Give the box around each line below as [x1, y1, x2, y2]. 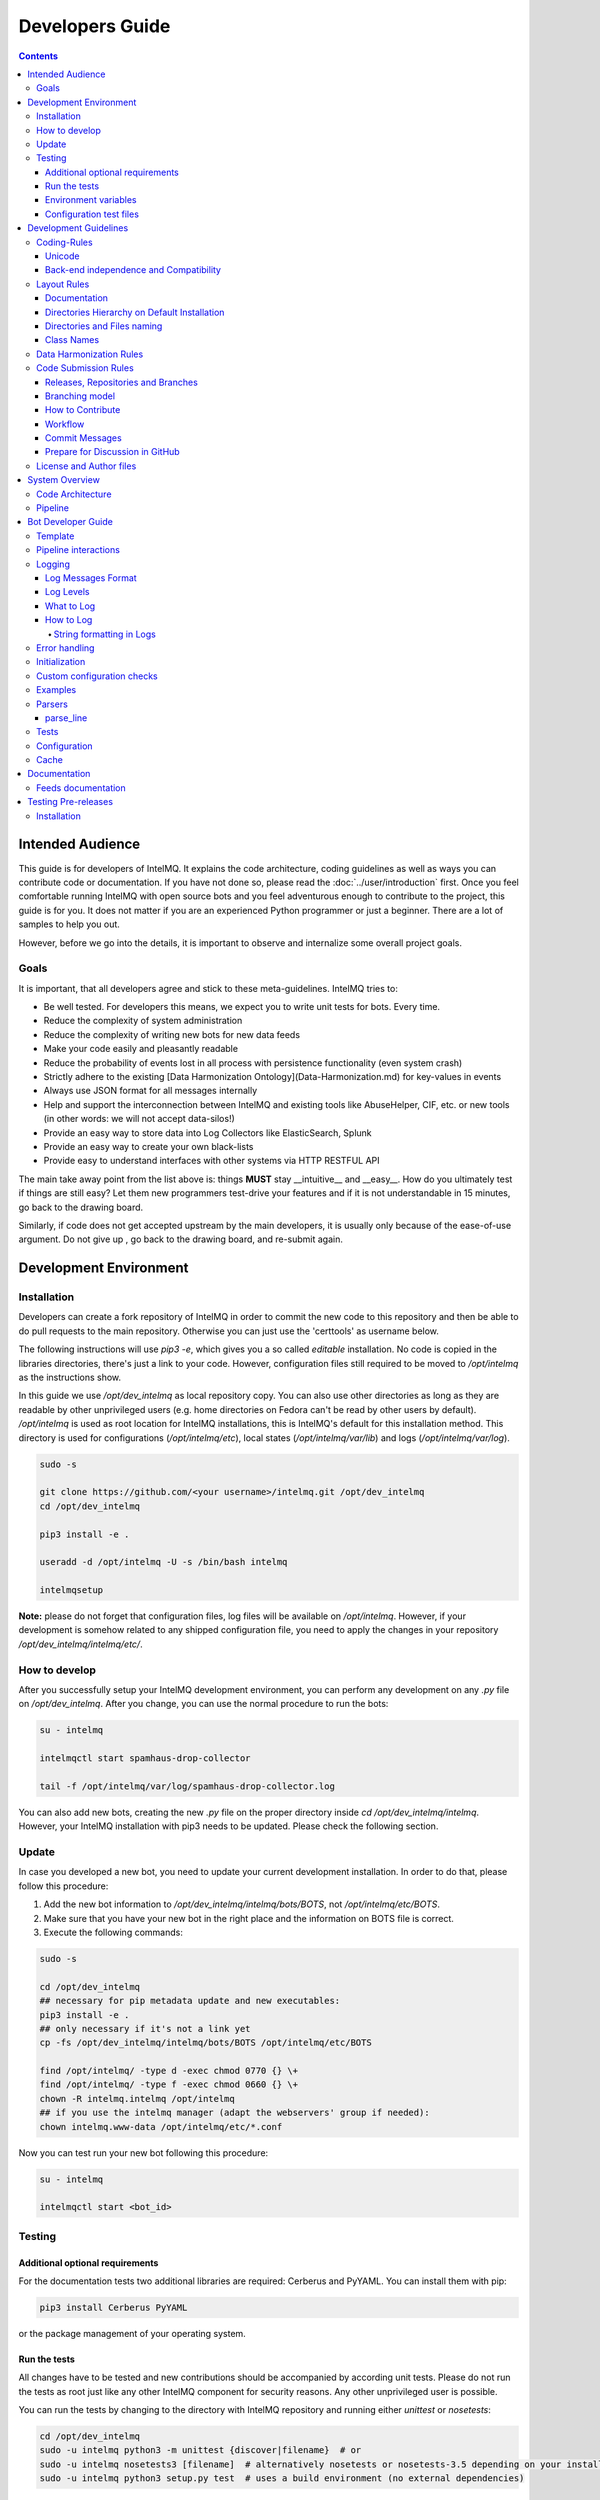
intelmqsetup [39, 1585, 104, 1596]
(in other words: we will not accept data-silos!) [43, 1113, 235, 1125]
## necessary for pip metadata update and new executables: [39, 1995, 341, 2007]
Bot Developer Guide [27, 516, 114, 528]
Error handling [36, 641, 95, 654]
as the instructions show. [18, 1371, 122, 1383]
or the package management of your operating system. [18, 2327, 247, 2339]
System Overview [27, 474, 100, 486]
